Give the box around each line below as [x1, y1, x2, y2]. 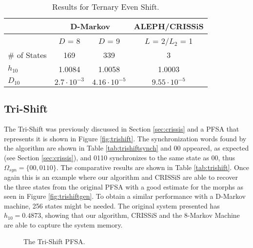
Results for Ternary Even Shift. [52, 1, 159, 12]
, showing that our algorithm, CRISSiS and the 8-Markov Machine [41, 210, 240, 220]
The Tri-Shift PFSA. [23, 236, 85, 246]
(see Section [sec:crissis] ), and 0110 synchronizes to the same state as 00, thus [4, 152, 235, 162]
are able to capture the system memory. [4, 220, 123, 229]
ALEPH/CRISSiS [134, 20, 204, 32]
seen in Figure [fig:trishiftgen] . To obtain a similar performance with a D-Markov [4, 191, 246, 201]
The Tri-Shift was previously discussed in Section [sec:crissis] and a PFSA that [4, 124, 239, 134]
